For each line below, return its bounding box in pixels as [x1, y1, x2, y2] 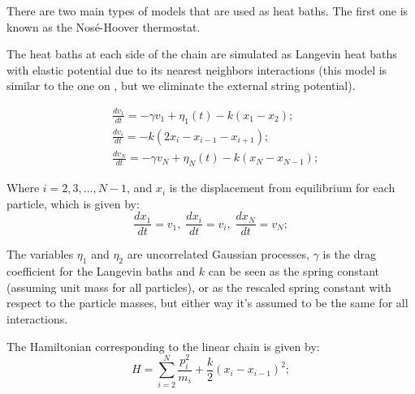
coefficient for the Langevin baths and [6, 263, 196, 280]
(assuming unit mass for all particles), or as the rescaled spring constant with [6, 278, 391, 295]
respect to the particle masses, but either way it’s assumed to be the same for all [6, 294, 409, 311]
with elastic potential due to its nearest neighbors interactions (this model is [6, 61, 387, 78]
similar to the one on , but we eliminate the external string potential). [6, 77, 356, 94]
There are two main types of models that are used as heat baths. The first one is [6, 2, 409, 19]
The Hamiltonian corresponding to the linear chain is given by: [6, 337, 320, 354]
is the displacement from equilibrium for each [169, 179, 396, 196]
